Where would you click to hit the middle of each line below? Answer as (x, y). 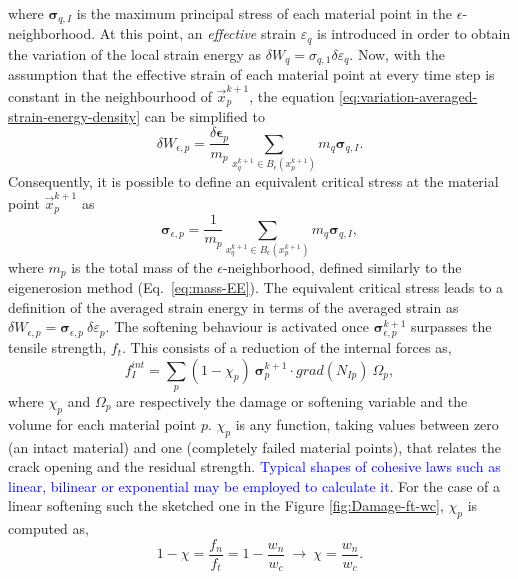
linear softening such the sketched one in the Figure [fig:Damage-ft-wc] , (226, 505)
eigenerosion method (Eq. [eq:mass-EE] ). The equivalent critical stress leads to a (256, 287)
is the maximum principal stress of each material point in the (264, 13)
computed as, (48, 528)
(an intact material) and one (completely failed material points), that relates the (254, 446)
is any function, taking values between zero (367, 423)
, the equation (292, 95)
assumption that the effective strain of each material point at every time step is (251, 74)
